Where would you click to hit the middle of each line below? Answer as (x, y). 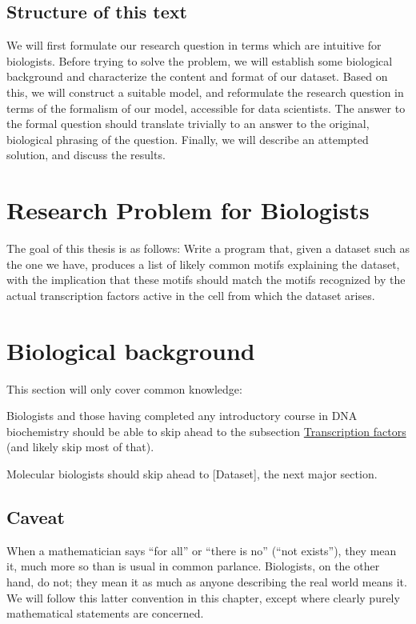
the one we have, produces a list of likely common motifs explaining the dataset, (203, 264)
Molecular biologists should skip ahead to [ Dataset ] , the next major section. (192, 473)
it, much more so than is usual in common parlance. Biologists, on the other (193, 566)
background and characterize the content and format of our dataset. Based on (197, 76)
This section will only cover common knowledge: (124, 388)
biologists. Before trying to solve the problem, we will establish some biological (200, 60)
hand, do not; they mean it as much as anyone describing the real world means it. (207, 581)
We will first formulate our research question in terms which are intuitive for (194, 45)
